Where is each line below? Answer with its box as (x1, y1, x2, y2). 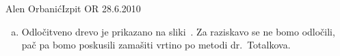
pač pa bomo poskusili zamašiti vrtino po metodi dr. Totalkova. (21, 38, 291, 52)
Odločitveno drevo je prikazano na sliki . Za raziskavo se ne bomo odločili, (21, 24, 335, 38)
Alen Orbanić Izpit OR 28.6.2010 (5, 1, 141, 15)
